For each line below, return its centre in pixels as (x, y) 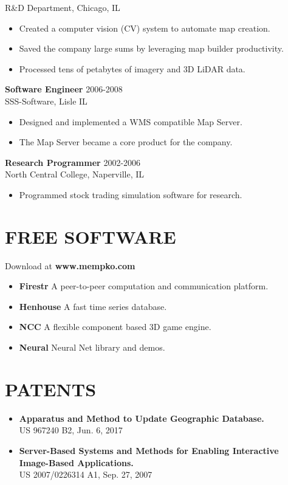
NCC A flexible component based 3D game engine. (115, 327)
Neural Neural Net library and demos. (92, 347)
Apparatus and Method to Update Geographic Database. (142, 418)
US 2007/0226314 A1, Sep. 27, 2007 (86, 474)
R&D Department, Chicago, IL (63, 7)
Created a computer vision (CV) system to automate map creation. (145, 28)
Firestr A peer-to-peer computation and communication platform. (144, 286)
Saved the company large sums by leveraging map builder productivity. (151, 48)
